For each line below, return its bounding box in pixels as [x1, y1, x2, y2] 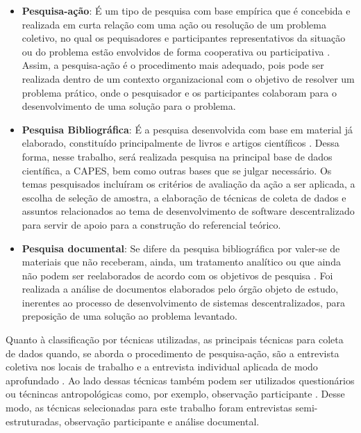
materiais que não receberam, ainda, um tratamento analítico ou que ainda [22, 254, 341, 269]
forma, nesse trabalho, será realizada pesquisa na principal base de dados [22, 149, 333, 163]
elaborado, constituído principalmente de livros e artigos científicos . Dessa [22, 136, 339, 150]
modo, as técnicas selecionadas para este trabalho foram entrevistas [6, 400, 292, 415]
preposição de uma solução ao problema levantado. [22, 309, 237, 323]
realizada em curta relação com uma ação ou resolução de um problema [22, 17, 326, 31]
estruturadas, [6, 414, 62, 428]
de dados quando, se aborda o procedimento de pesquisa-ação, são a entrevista [6, 345, 339, 360]
